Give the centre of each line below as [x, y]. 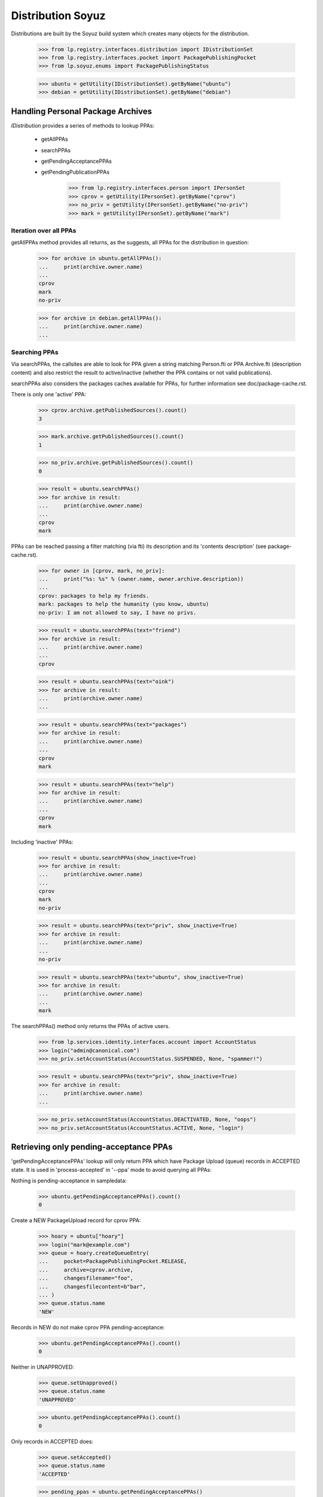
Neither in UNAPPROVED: [42, 1367]
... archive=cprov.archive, [86, 1270]
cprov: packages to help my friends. [94, 596]
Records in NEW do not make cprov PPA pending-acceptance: [88, 1327]
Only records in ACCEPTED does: [52, 1441]
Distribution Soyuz [58, 16]
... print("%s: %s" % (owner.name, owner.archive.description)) [141, 579]
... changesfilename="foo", [86, 1278]
